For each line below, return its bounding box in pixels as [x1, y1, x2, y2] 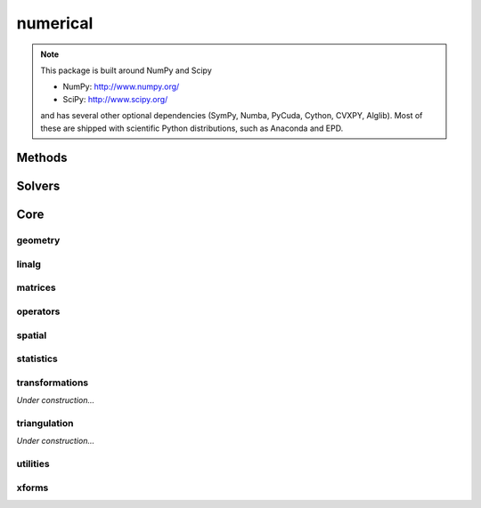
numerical [16, 13, 94, 33]
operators [16, 305, 61, 318]
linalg [16, 258, 42, 270]
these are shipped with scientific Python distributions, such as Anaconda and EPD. [40, 123, 344, 133]
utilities [16, 457, 50, 470]
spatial [16, 329, 47, 342]
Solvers [16, 179, 61, 194]
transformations [16, 376, 89, 389]
